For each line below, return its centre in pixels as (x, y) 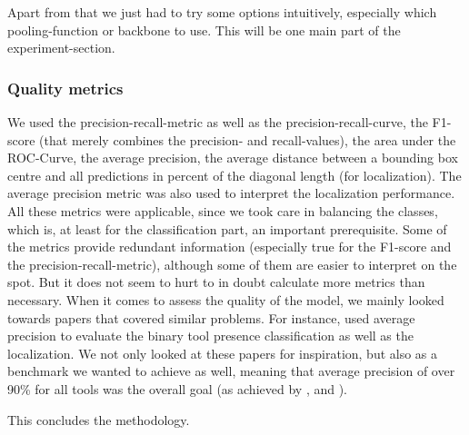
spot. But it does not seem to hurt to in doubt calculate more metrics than (216, 282)
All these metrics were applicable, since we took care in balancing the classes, (223, 210)
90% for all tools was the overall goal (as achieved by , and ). (178, 388)
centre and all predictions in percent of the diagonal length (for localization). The (234, 175)
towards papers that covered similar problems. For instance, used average (211, 317)
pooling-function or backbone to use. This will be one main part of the (204, 30)
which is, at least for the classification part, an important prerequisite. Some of (227, 228)
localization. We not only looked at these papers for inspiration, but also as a (223, 353)
